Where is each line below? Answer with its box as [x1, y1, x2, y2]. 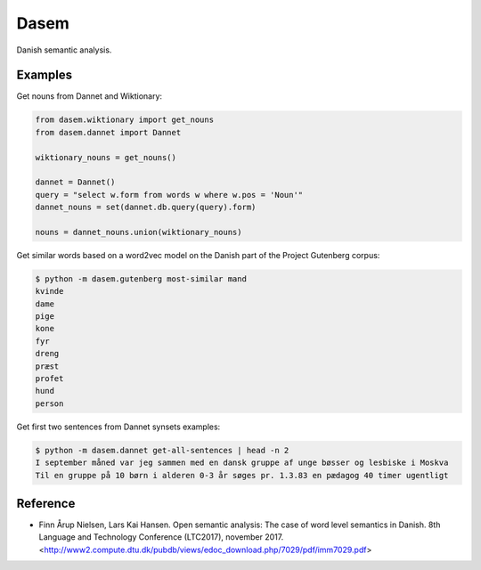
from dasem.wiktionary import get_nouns [35, 115, 214, 125]
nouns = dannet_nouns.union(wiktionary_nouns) [35, 227, 242, 237]
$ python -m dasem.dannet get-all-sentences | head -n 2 [35, 445, 289, 455]
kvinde [35, 286, 64, 297]
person [35, 398, 64, 409]
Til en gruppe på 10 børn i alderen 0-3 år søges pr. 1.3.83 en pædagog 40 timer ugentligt [35, 470, 449, 480]
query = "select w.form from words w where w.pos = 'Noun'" [35, 190, 304, 199]
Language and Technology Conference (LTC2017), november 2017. [38, 532, 284, 542]
